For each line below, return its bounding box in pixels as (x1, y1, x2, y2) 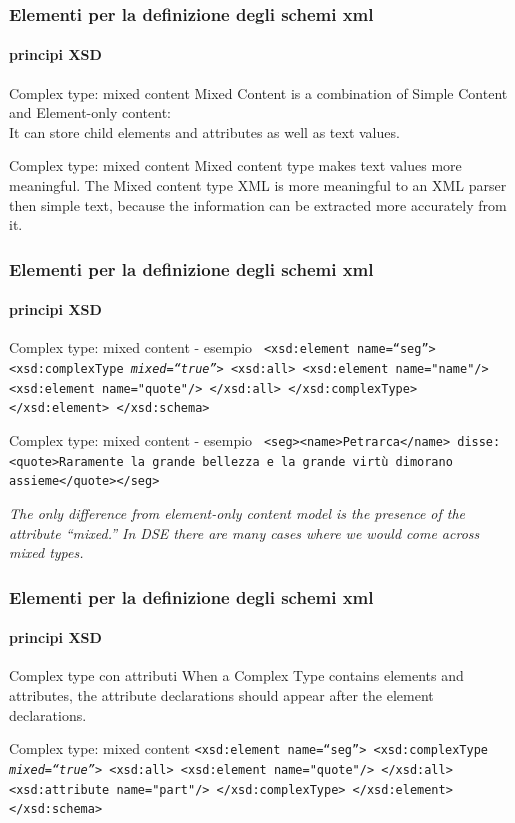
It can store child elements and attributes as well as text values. (9, 121, 400, 142)
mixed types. (9, 542, 84, 563)
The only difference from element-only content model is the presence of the (9, 503, 466, 524)
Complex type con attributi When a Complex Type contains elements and (9, 665, 464, 686)
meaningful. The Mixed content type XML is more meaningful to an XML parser (9, 175, 507, 196)
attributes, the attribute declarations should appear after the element (9, 685, 434, 706)
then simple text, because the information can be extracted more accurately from (9, 194, 507, 215)
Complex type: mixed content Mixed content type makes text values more (9, 155, 462, 176)
